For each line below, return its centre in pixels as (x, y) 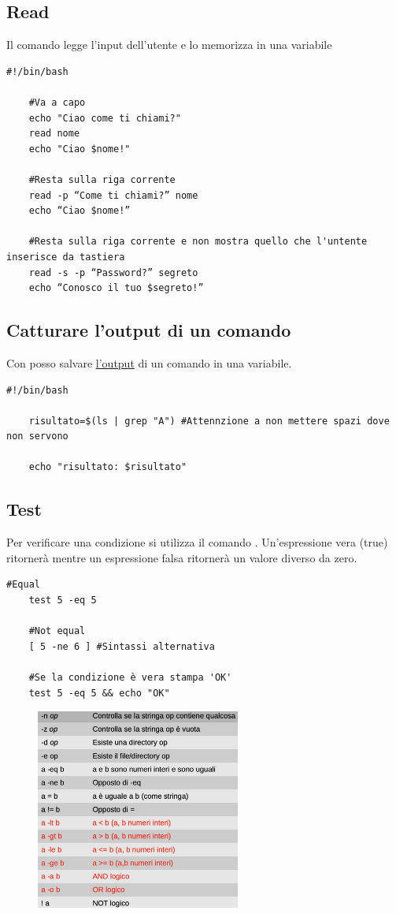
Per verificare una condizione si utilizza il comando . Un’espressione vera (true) (197, 542)
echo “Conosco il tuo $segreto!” (116, 288)
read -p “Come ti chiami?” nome (113, 195)
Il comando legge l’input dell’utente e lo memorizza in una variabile (169, 45)
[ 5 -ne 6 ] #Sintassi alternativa (122, 646)
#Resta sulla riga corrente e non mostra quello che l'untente (198, 242)
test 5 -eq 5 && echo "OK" (99, 693)
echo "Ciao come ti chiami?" (105, 118)
